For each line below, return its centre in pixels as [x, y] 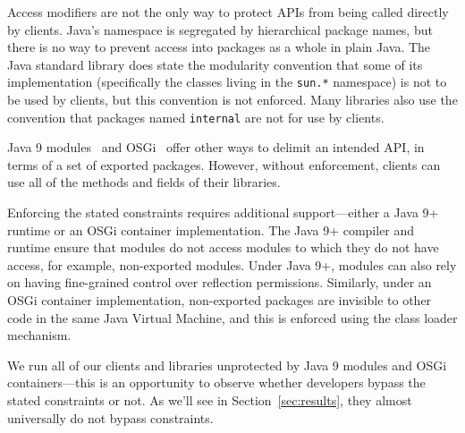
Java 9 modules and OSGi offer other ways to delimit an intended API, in [216, 147]
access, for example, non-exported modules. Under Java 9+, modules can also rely [232, 264]
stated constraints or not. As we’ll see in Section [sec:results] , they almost [210, 400]
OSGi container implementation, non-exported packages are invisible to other [220, 300]
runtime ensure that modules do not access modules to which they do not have [223, 247]
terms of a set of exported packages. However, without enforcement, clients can [224, 164]
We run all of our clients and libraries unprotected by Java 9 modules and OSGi [227, 365]
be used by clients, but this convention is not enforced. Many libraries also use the [232, 100]
